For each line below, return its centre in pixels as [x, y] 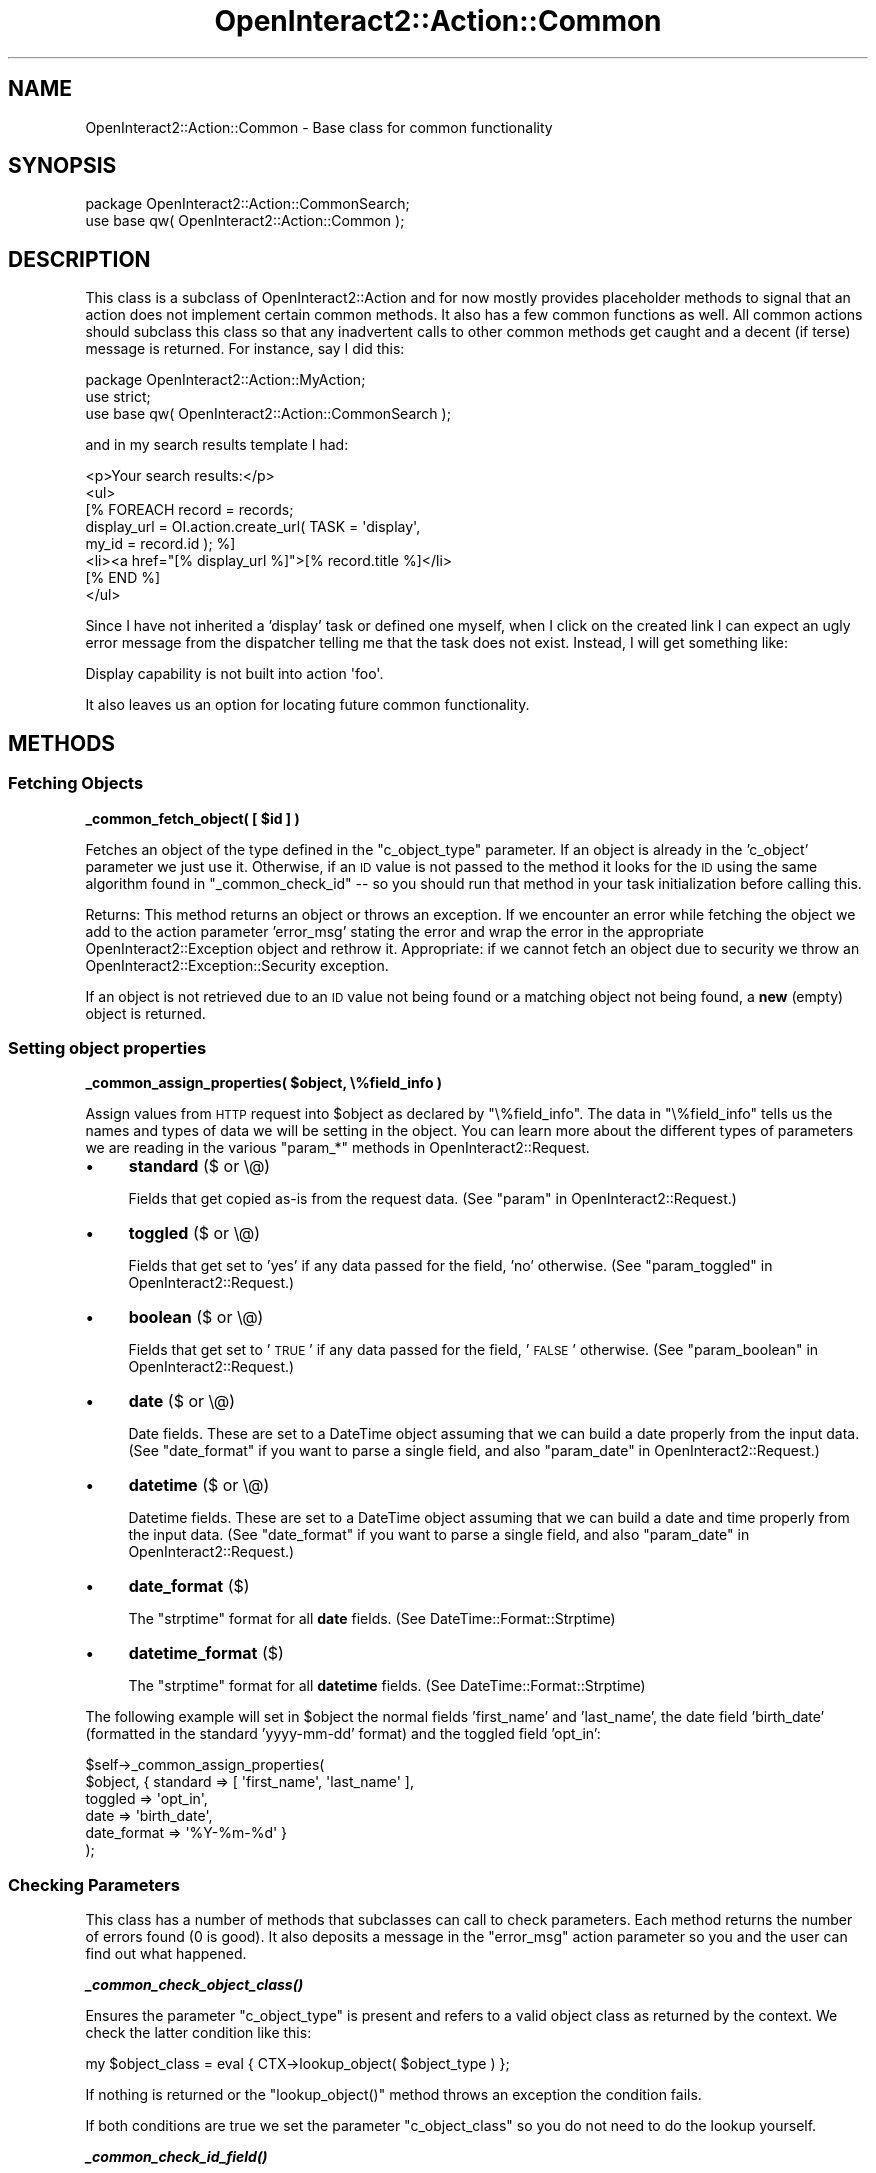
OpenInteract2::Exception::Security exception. [237, 965]
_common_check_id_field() [176, 2156]
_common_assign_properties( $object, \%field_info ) [264, 1083]
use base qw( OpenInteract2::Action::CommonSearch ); [268, 414]
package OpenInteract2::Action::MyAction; [225, 380]
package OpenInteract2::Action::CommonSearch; [247, 204]
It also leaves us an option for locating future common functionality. [307, 705]
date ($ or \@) [182, 1401]
